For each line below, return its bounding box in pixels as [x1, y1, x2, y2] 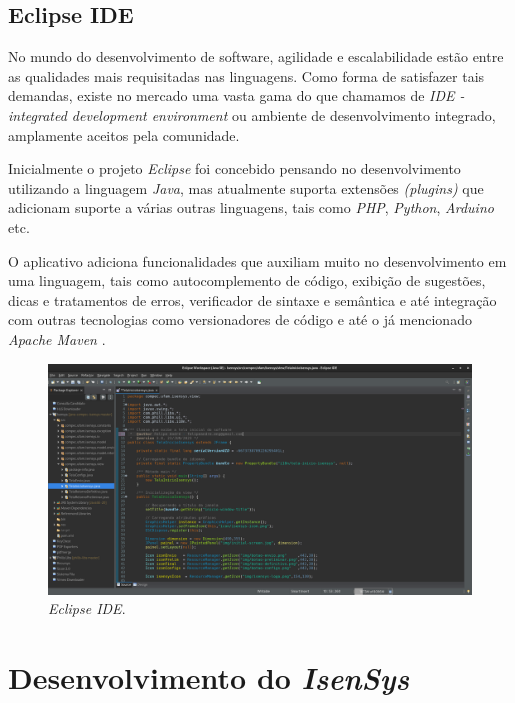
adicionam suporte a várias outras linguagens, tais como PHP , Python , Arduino [8, 197, 494, 218]
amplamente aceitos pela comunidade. [8, 124, 240, 145]
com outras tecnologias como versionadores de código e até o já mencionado [8, 309, 472, 330]
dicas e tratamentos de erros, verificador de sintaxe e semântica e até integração [8, 289, 497, 310]
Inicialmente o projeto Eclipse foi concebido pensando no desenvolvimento [8, 158, 461, 179]
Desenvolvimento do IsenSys [8, 656, 410, 698]
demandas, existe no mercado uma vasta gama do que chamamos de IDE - [8, 85, 465, 106]
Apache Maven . [8, 328, 106, 349]
